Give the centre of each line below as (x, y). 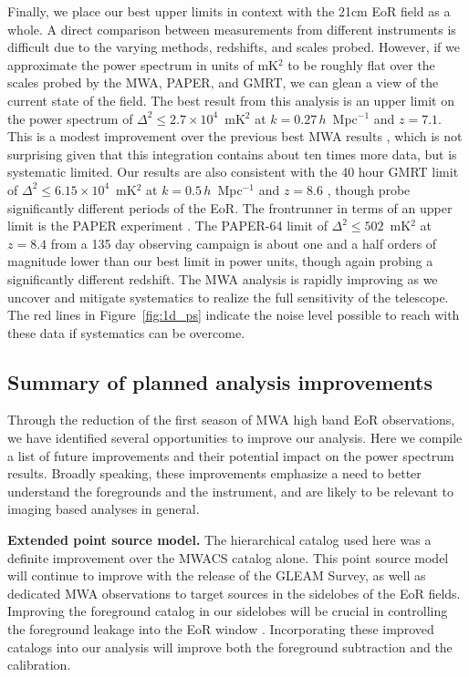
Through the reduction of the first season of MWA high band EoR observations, (231, 420)
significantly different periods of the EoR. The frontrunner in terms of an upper (230, 207)
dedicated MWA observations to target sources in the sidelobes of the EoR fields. (234, 593)
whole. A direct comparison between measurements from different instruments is (232, 29)
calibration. (39, 665)
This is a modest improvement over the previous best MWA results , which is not (235, 136)
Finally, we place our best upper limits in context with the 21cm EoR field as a (229, 11)
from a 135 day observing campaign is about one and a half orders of (244, 243)
